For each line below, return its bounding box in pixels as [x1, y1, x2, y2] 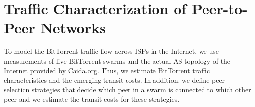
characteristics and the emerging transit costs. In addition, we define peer [4, 75, 225, 85]
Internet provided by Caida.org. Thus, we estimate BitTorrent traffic [4, 65, 210, 75]
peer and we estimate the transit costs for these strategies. [4, 94, 179, 104]
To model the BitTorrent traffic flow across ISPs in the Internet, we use [4, 46, 219, 56]
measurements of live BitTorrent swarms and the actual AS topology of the [4, 55, 230, 65]
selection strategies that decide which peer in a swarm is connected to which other [4, 84, 251, 94]
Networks [40, 18, 106, 38]
